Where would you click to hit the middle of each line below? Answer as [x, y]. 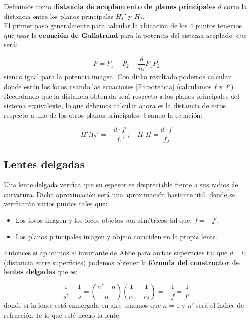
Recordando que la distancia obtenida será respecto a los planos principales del [122, 96]
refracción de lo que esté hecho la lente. [63, 314]
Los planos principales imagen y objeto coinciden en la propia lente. [116, 236]
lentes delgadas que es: [41, 272]
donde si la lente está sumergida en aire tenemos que [82, 305]
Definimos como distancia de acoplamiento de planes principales [110, 6]
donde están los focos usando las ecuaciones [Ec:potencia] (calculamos [108, 86]
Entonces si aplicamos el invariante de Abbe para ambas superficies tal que [116, 253]
